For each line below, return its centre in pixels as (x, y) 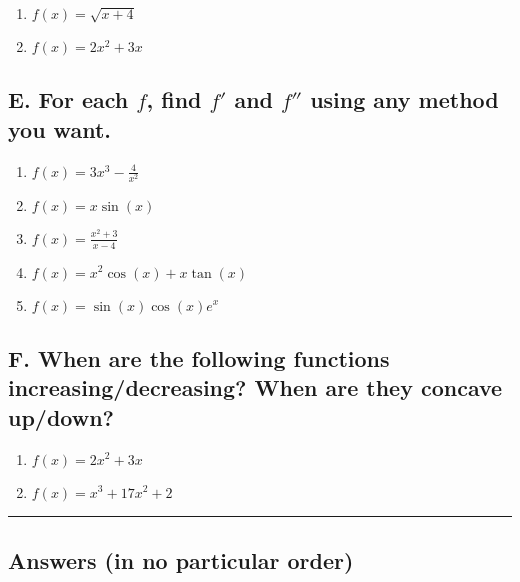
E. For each (68, 99)
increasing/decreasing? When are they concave (255, 387)
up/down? (61, 416)
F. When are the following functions (199, 357)
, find (174, 99)
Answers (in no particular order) (181, 559)
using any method (404, 99)
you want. (59, 128)
